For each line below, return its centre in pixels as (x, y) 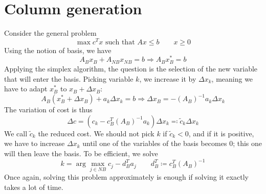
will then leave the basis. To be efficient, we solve (81, 153)
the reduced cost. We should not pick (96, 133)
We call (16, 133)
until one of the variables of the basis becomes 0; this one (172, 143)
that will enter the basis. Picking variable (69, 78)
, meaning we (232, 78)
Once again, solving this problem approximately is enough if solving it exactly (126, 177)
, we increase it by (168, 78)
